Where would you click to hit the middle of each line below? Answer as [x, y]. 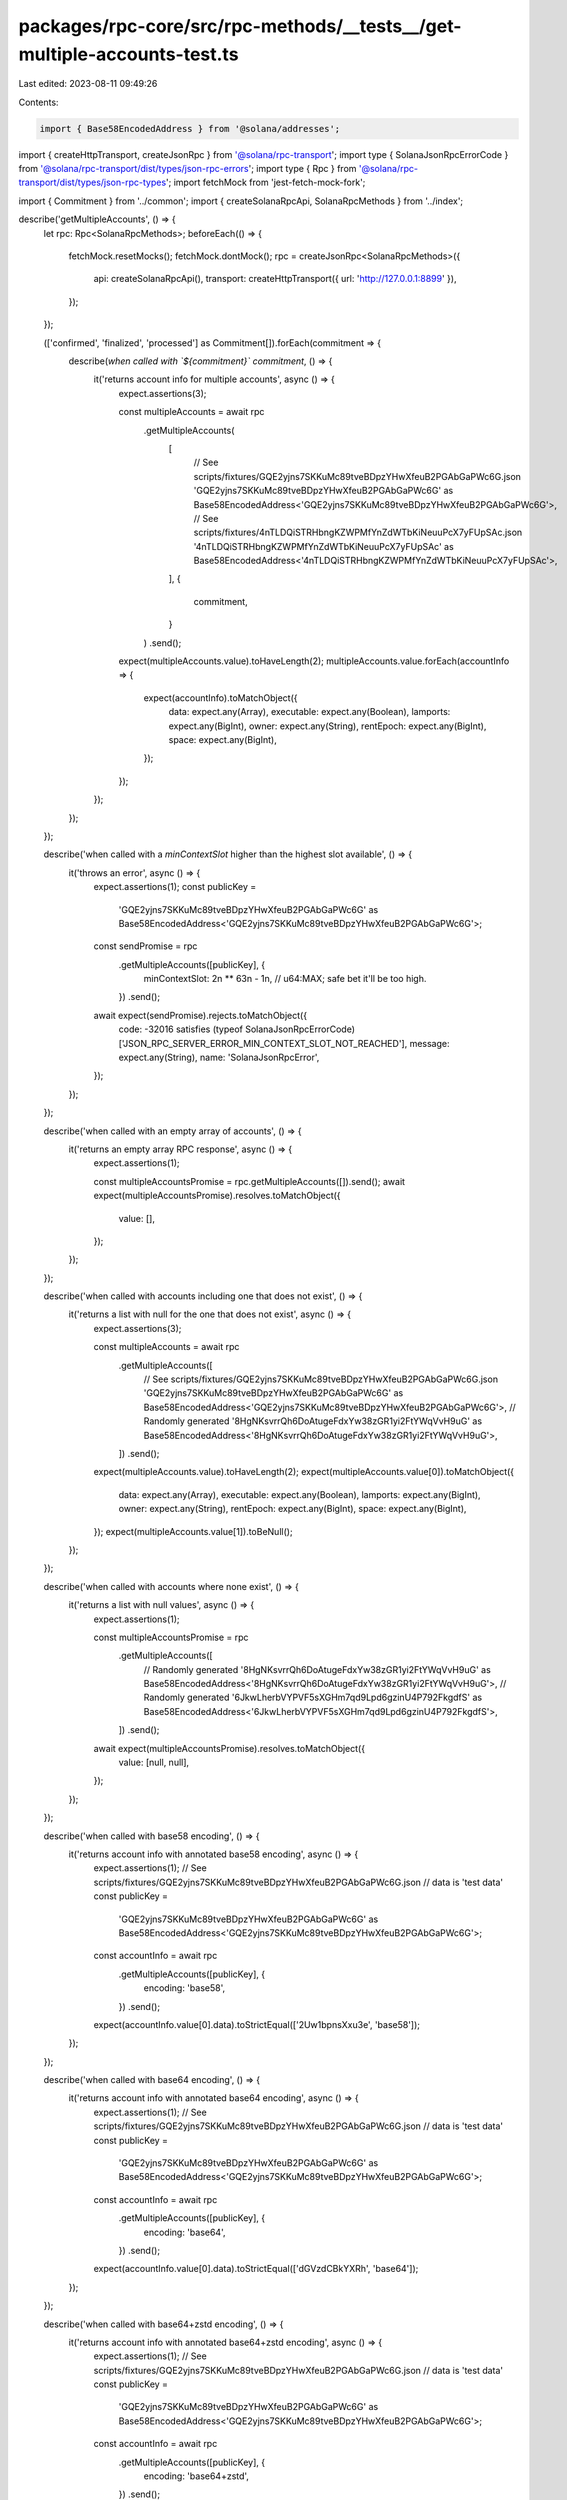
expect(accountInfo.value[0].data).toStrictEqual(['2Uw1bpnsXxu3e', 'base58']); [256, 2024]
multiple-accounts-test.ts [128, 54]
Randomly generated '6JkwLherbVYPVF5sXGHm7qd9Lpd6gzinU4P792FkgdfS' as [313, 1697]
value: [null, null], [154, 1762]
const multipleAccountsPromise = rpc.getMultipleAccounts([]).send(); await [249, 1181]
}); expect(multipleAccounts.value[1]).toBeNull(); [193, 1531]
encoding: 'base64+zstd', [196, 2476]
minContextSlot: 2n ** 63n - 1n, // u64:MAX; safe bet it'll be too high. [285, 979]
